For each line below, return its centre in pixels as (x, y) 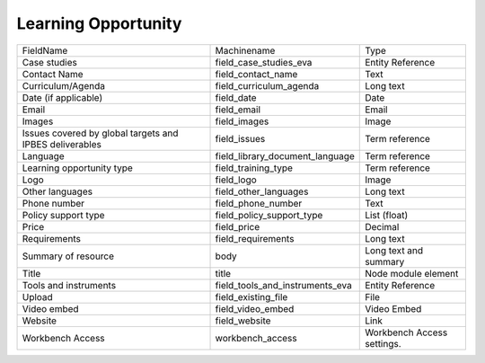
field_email (238, 110)
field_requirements (255, 238)
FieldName (45, 50)
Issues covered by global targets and (100, 133)
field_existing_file (251, 297)
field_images (242, 121)
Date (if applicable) (62, 97)
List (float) (387, 215)
